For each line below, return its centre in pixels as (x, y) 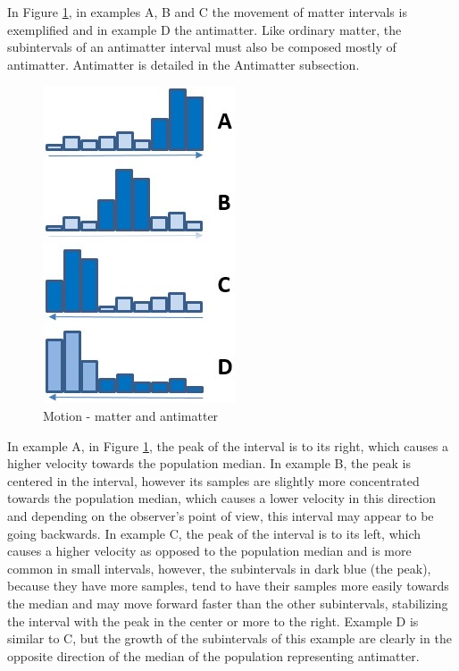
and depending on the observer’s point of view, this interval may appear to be (221, 515)
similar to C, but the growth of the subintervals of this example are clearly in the (229, 638)
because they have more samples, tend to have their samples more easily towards (228, 586)
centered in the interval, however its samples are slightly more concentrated (213, 480)
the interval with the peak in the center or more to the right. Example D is (213, 621)
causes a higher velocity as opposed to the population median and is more (209, 551)
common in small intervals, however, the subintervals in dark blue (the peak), (219, 568)
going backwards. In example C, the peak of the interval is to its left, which (214, 533)
